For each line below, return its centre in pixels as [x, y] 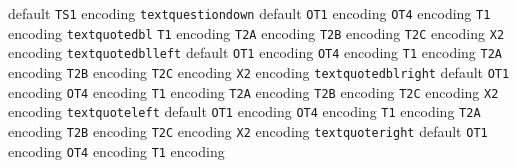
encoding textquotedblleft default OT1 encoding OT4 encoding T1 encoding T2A [255, 52]
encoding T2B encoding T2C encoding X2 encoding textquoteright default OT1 [248, 130]
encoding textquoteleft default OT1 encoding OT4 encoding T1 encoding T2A [244, 111]
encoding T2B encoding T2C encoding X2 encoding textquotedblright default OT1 [259, 71]
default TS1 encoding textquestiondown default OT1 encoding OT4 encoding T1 [249, 13]
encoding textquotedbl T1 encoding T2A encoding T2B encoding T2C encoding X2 [256, 32]
